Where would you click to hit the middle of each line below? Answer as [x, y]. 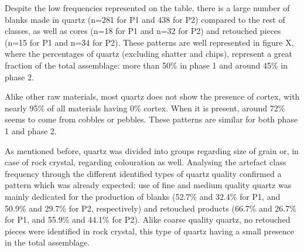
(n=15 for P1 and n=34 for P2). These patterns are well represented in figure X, [149, 42]
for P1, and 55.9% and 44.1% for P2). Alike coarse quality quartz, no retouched [148, 219]
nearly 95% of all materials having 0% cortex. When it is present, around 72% [145, 108]
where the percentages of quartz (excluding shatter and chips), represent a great [148, 54]
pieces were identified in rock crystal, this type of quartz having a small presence [150, 231]
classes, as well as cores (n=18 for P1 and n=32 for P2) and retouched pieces [143, 31]
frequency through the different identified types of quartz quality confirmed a [143, 173]
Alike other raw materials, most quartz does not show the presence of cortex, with [152, 96]
